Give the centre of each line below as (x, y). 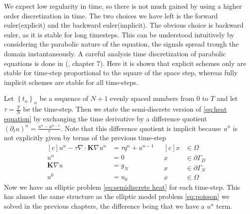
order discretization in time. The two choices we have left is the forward (111, 15)
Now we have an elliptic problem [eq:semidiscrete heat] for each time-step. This (122, 187)
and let (227, 98)
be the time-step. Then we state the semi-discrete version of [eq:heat (125, 109)
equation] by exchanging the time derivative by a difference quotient (106, 118)
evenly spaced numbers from (152, 98)
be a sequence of (64, 98)
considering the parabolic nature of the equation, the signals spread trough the (121, 44)
